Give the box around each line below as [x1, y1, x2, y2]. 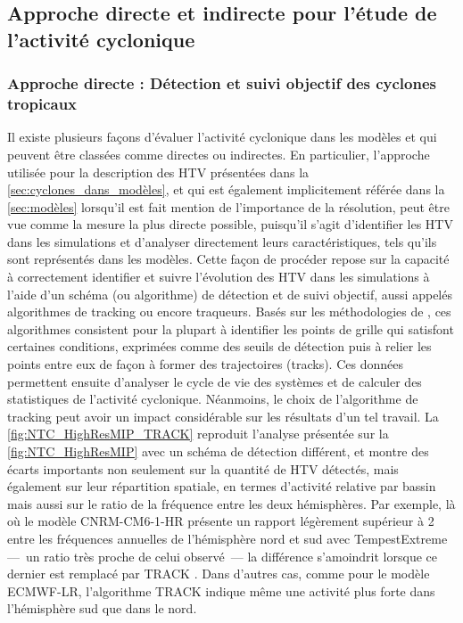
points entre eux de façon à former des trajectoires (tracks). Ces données [7, 355, 403, 373]
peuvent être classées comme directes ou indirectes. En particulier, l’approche [7, 144, 430, 163]
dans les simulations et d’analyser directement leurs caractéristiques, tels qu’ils [7, 232, 437, 250]
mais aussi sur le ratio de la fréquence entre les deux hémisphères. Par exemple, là [7, 494, 456, 512]
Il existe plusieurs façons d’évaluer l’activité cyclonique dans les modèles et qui [7, 127, 437, 146]
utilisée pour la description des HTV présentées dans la [7, 162, 310, 181]
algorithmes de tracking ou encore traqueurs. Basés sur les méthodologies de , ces [7, 302, 451, 321]
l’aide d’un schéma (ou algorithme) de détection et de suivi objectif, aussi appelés [7, 284, 452, 303]
